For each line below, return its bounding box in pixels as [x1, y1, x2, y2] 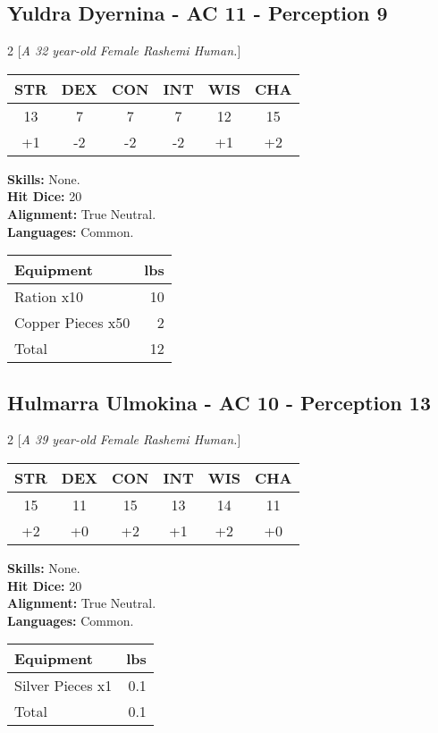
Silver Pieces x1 [14, 675, 113, 696]
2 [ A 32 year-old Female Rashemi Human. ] [7, 41, 241, 60]
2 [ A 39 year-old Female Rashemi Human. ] [7, 430, 241, 449]
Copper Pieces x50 [14, 312, 131, 333]
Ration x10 [14, 286, 84, 308]
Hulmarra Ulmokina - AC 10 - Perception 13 [7, 388, 431, 416]
